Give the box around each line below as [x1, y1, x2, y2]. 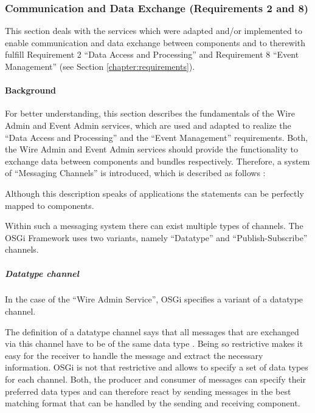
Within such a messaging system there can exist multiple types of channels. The [5, 219, 303, 232]
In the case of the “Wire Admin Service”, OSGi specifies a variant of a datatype [5, 293, 303, 305]
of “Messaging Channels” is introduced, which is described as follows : [5, 166, 266, 179]
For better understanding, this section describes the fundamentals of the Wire [5, 107, 295, 120]
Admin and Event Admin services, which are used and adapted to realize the [5, 118, 291, 131]
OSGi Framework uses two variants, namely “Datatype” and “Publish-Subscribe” [5, 231, 308, 244]
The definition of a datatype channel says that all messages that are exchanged [5, 325, 299, 338]
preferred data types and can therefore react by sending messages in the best [5, 384, 291, 397]
